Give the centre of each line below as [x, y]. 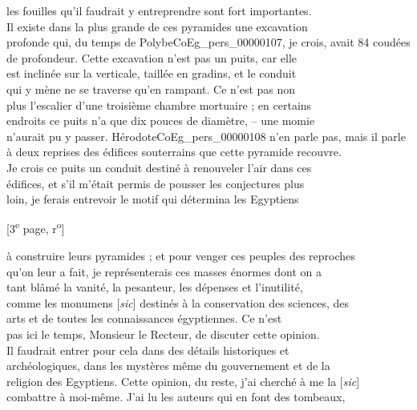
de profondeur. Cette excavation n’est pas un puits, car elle [152, 57]
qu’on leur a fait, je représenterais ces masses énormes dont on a [164, 271]
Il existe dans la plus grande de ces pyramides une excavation [157, 26]
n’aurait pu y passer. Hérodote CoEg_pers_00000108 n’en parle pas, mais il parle [206, 136]
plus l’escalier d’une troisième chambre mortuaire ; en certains [159, 105]
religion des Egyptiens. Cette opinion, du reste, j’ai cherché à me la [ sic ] [183, 381]
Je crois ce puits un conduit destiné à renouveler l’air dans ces [159, 167]
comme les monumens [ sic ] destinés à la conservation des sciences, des [178, 302]
